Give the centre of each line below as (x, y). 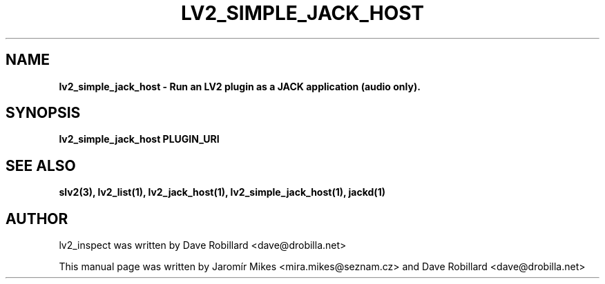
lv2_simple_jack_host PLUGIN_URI (139, 139)
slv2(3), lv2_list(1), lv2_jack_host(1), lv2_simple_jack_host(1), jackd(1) (222, 192)
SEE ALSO (41, 165)
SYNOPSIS (43, 113)
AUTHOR (37, 219)
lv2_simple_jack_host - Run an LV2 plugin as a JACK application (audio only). (240, 86)
